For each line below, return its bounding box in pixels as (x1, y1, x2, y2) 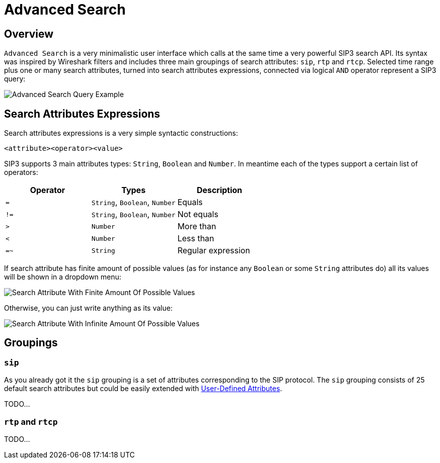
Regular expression (177, 245, 250, 256)
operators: (4, 168, 38, 177)
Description (197, 185, 242, 196)
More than (177, 221, 216, 232)
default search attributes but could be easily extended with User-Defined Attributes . (4, 384, 282, 393)
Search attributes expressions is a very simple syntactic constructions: (4, 129, 238, 138)
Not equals (177, 209, 219, 220)
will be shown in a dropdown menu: (4, 272, 122, 282)
